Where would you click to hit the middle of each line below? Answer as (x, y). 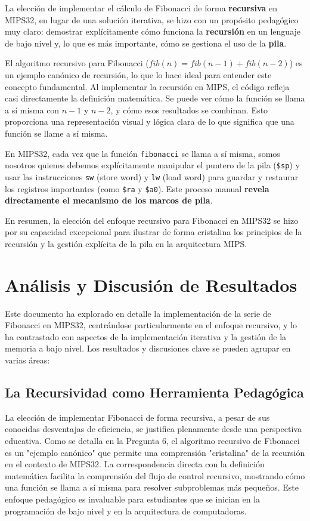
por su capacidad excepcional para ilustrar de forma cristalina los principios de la (154, 232)
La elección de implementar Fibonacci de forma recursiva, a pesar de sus (137, 417)
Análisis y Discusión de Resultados (151, 284)
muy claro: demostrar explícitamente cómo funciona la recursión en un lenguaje (153, 31)
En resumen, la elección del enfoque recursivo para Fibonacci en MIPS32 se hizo (152, 220)
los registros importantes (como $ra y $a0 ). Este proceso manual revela (137, 188)
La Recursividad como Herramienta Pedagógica (154, 392)
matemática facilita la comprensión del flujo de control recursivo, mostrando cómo (155, 475)
